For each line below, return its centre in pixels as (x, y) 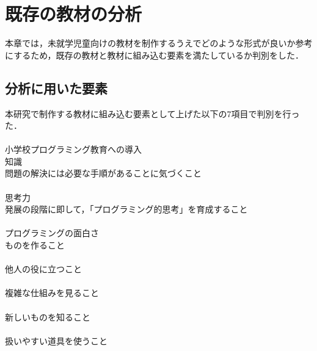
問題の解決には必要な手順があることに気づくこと (103, 173)
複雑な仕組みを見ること (52, 293)
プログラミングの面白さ (52, 233)
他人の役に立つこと (43, 269)
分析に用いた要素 (56, 88)
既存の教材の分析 (74, 14)
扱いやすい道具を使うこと (56, 340)
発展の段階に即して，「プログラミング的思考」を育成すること (126, 209)
